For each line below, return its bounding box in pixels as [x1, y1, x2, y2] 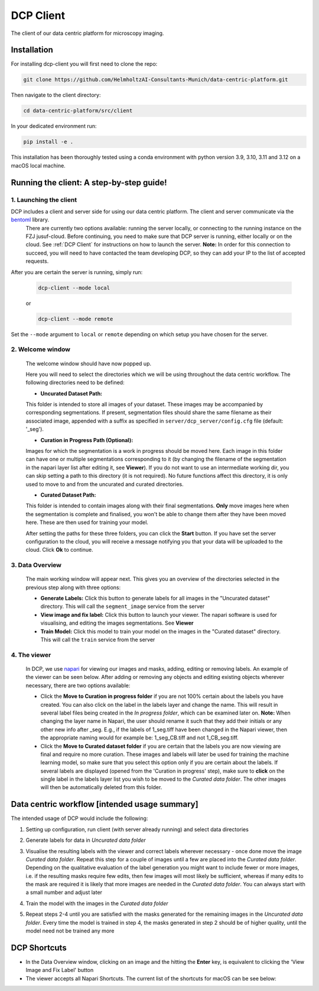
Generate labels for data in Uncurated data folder [25, 836, 146, 844]
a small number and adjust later [25, 889, 103, 896]
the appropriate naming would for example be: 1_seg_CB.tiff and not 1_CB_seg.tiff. [40, 734, 239, 741]
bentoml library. [11, 216, 50, 223]
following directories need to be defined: [25, 379, 125, 386]
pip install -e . [23, 139, 74, 145]
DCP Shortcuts [11, 942, 67, 953]
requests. [25, 258, 49, 265]
